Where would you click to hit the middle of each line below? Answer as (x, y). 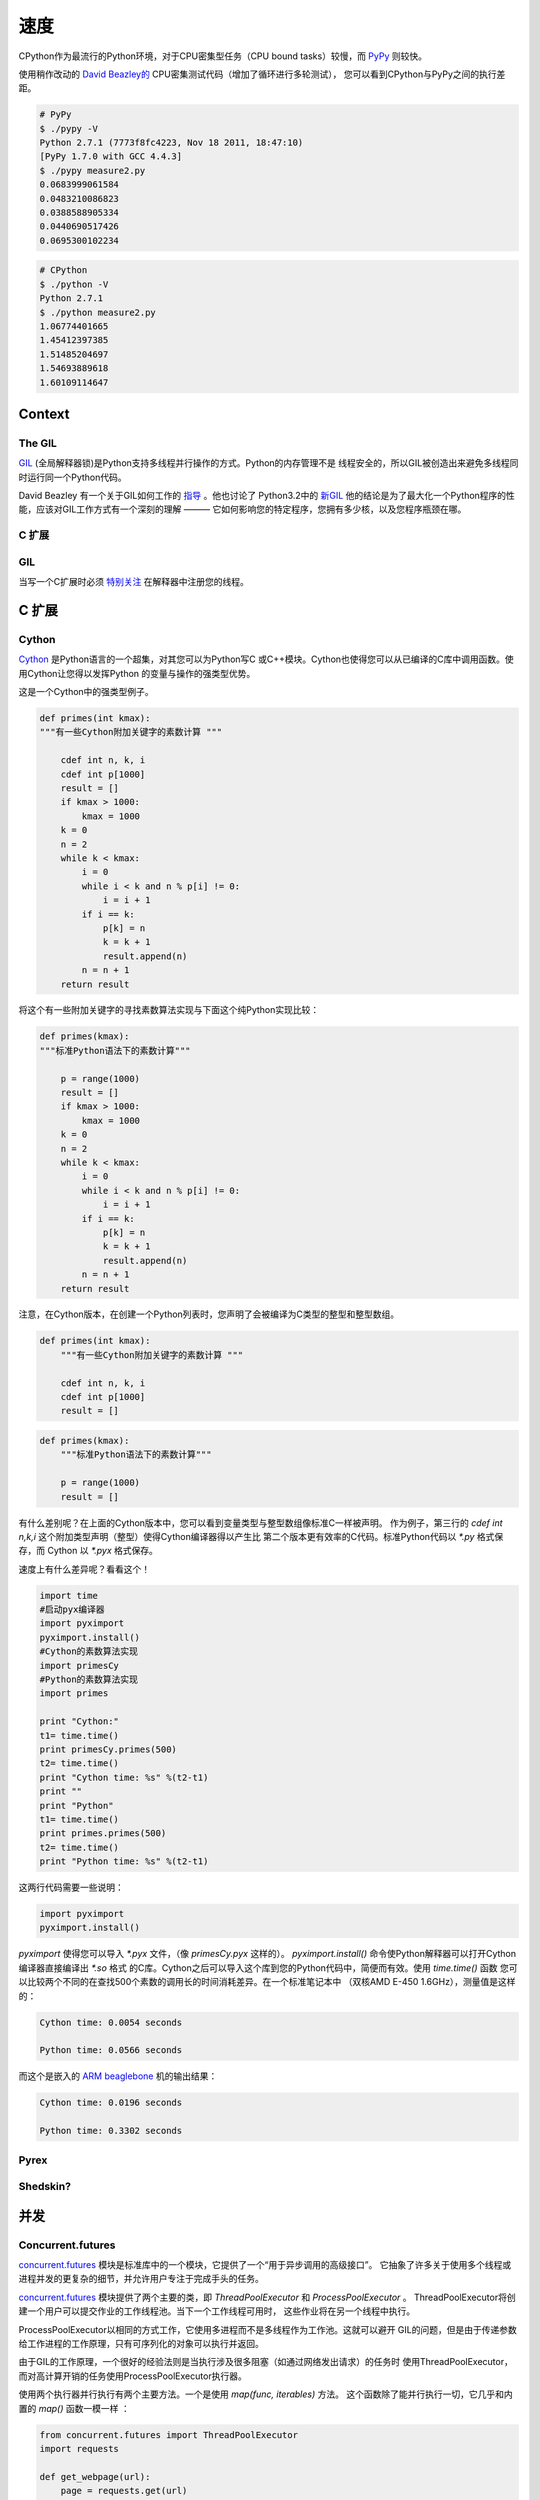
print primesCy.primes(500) (108, 1749)
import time (69, 1595)
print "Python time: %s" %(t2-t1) (124, 1861)
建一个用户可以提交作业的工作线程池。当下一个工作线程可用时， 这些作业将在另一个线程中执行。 (216, 2311)
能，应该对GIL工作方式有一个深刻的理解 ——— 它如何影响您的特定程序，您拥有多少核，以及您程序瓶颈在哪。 (242, 509)
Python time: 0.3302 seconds (111, 2131)
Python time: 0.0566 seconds (111, 2050)
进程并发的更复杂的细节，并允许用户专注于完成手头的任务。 (141, 2279)
